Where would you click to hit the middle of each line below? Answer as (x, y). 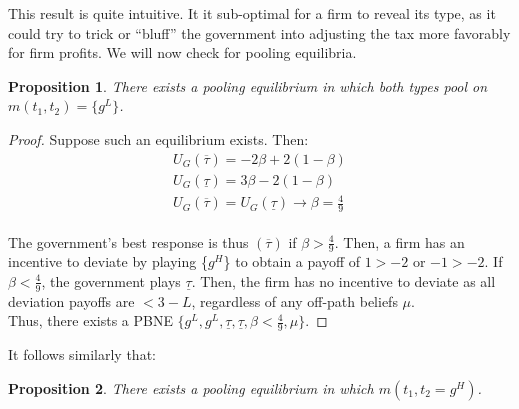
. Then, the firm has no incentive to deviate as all (343, 280)
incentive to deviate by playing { (108, 261)
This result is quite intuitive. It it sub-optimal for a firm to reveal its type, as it (252, 13)
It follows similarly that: (82, 354)
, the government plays (111, 280)
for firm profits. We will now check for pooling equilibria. (182, 52)
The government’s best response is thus (128, 241)
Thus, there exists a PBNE (90, 320)
